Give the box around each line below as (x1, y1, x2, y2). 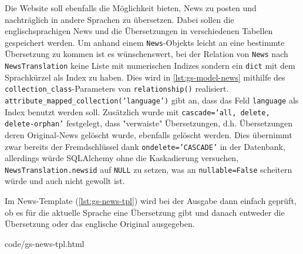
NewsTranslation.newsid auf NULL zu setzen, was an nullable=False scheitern (5, 163, 292, 175)
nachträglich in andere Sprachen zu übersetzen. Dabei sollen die (5, 13, 234, 25)
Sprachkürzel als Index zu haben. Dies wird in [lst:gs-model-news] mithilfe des (5, 71, 285, 83)
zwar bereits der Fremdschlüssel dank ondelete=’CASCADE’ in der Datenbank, (5, 140, 285, 152)
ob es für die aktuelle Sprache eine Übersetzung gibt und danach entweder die (5, 206, 285, 218)
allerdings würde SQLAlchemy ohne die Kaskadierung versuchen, (5, 152, 239, 164)
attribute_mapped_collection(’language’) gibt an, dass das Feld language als (5, 94, 299, 106)
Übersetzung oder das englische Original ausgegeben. (5, 218, 195, 230)
